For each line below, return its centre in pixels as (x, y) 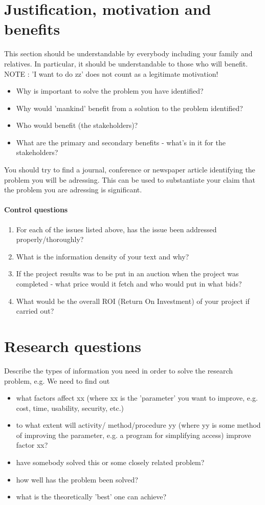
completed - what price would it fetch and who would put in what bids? (129, 284)
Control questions (36, 210)
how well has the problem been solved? (77, 479)
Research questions (73, 346)
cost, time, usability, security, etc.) (70, 408)
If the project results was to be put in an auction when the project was (127, 273)
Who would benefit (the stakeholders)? (77, 125)
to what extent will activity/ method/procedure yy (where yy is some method (138, 425)
